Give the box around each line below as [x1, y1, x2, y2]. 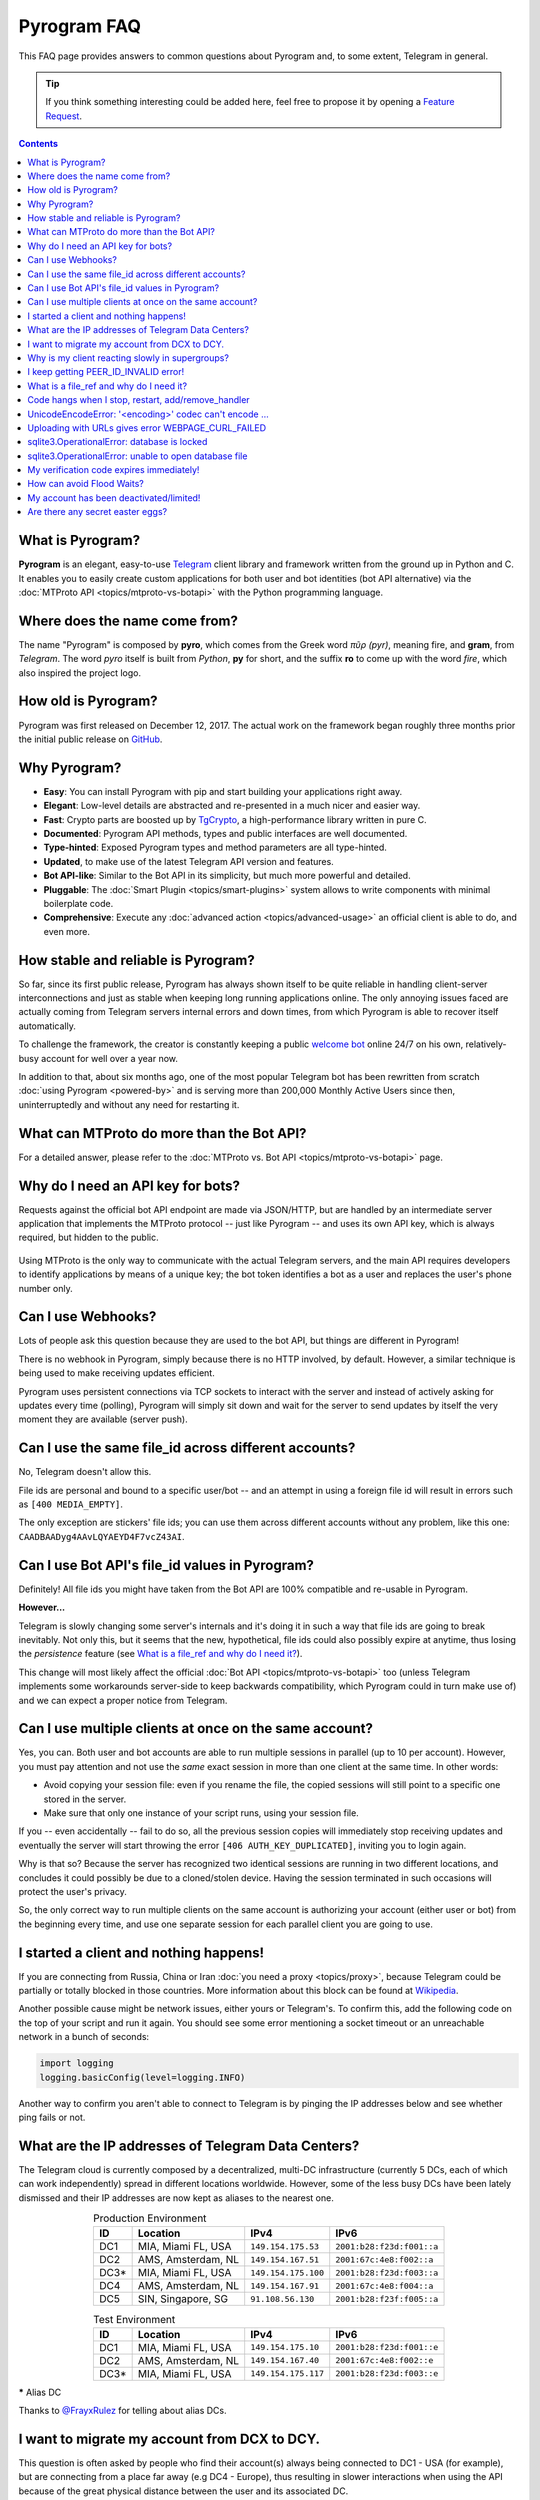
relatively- [465, 1038, 507, 1050]
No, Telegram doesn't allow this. [18, 1466, 152, 1478]
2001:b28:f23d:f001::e [335, 2342, 439, 2353]
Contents [18, 138, 59, 150]
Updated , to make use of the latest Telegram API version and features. [43, 855, 334, 867]
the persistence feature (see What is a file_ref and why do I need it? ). [18, 1648, 303, 1660]
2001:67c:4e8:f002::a [335, 2254, 434, 2265]
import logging [39, 2058, 114, 2069]
